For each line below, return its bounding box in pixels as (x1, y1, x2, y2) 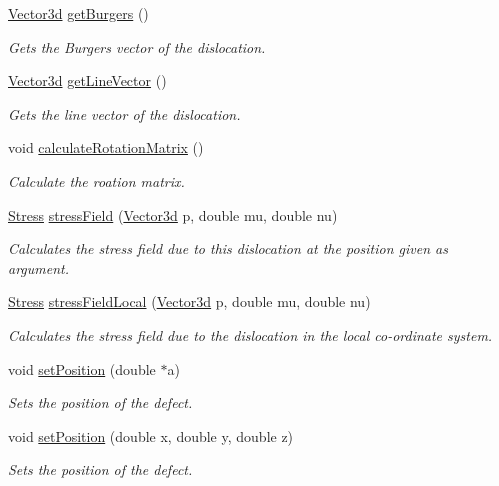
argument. (8, 257, 70, 278)
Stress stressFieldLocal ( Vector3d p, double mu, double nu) (8, 291, 371, 312)
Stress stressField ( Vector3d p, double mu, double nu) (8, 204, 338, 225)
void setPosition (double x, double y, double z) (8, 425, 294, 446)
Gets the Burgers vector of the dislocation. (8, 36, 266, 57)
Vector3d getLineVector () (8, 70, 167, 91)
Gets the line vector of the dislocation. (8, 103, 241, 124)
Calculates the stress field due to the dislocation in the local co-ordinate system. (8, 324, 493, 345)
